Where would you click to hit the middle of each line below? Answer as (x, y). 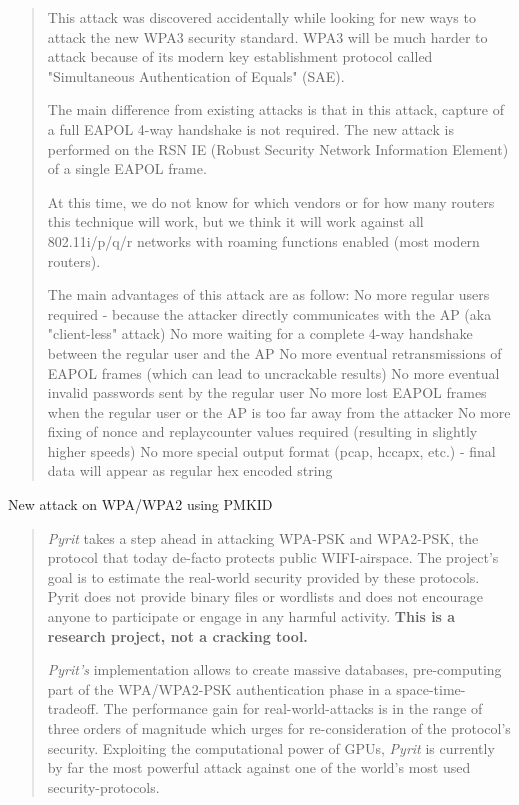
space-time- (431, 688)
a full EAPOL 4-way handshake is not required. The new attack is (250, 128)
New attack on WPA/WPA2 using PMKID (140, 504)
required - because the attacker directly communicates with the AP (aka (269, 313)
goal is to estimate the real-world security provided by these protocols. (263, 576)
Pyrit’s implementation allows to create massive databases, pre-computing (274, 669)
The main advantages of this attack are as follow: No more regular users (268, 294)
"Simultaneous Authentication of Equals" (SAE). (196, 75)
